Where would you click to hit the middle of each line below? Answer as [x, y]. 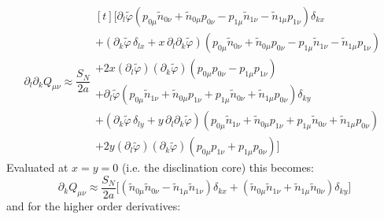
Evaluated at [37, 167]
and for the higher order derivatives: [94, 205]
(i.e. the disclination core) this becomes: [218, 167]
